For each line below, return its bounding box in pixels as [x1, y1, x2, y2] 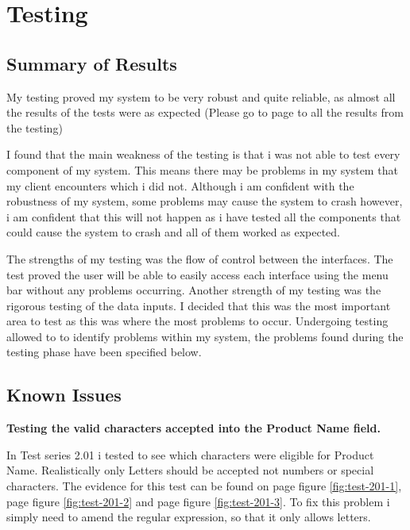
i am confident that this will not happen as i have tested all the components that [6, 208, 401, 225]
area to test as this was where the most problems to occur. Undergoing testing [6, 313, 389, 329]
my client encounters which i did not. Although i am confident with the [6, 177, 354, 194]
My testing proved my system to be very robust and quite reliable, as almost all [6, 88, 396, 105]
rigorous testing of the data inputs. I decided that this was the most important [6, 297, 391, 313]
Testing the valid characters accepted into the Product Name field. [6, 420, 381, 436]
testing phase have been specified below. [6, 344, 202, 360]
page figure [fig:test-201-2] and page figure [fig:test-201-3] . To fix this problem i [6, 493, 390, 509]
